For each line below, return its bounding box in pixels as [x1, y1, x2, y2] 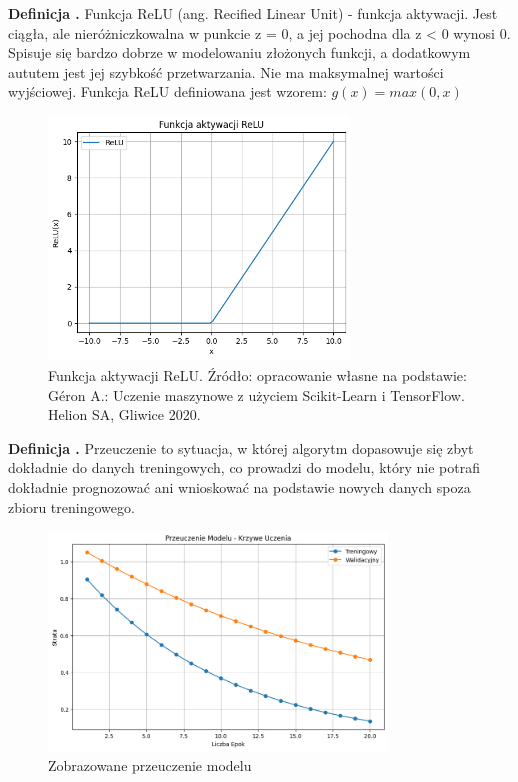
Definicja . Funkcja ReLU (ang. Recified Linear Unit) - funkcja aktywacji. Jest [8, 3, 498, 23]
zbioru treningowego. [8, 496, 135, 517]
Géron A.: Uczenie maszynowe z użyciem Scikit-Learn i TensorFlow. [48, 384, 465, 405]
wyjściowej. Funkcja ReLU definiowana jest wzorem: [8, 81, 327, 102]
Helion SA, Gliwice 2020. [48, 404, 201, 425]
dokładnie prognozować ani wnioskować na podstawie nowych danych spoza [8, 476, 471, 497]
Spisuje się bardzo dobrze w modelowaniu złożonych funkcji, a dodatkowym [8, 42, 471, 63]
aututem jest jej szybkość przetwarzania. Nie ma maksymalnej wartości [8, 61, 444, 82]
